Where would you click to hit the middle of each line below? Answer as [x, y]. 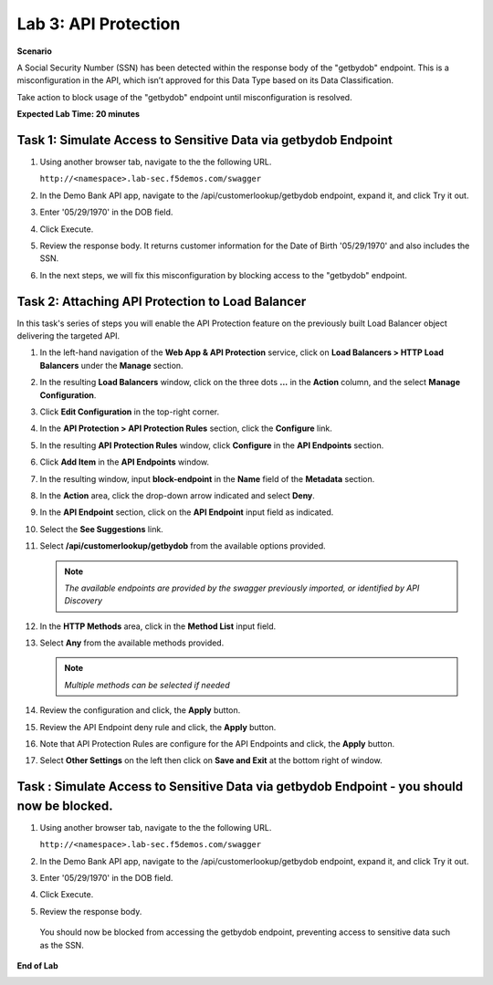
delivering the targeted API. [68, 336]
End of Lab [37, 966]
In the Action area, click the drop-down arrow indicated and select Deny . [177, 495]
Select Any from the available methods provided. [132, 643]
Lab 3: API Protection [99, 24]
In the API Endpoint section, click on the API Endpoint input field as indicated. [187, 512]
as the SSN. [62, 945]
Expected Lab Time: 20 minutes [79, 114]
